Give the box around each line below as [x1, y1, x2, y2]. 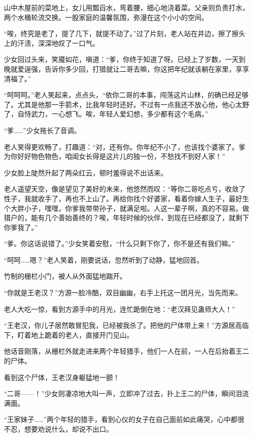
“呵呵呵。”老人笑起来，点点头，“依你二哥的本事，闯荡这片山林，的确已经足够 [4, 90, 249, 100]
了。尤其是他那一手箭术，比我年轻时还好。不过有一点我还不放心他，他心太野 [4, 99, 249, 109]
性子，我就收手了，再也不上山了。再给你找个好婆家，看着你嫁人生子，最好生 [4, 193, 249, 203]
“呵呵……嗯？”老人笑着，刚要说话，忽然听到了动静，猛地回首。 [4, 254, 203, 265]
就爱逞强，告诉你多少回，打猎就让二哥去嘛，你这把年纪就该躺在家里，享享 [10, 63, 249, 74]
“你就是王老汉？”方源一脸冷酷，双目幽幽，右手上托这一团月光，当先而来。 [4, 287, 242, 298]
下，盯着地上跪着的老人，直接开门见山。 [4, 329, 133, 340]
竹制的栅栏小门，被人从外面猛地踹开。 [4, 271, 126, 281]
